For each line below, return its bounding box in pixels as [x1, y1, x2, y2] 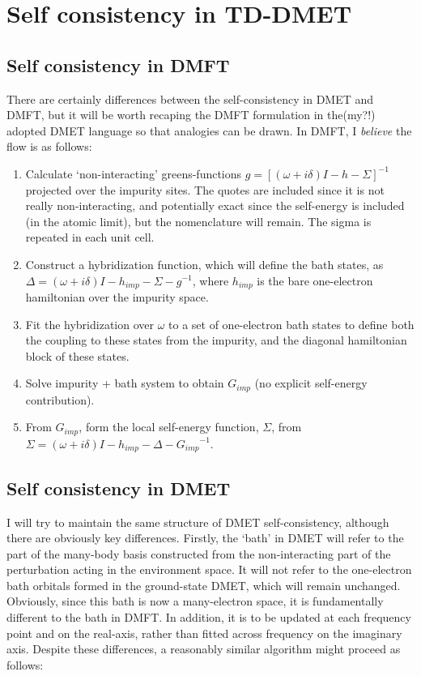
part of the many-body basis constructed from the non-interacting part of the [6, 545, 391, 562]
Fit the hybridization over [25, 315, 154, 332]
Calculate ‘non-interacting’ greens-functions [25, 165, 242, 182]
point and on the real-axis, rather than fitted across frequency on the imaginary [6, 624, 402, 641]
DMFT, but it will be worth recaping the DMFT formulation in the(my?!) [6, 106, 376, 123]
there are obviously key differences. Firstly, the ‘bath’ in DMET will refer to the [6, 529, 404, 546]
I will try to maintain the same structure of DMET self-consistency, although [6, 513, 389, 530]
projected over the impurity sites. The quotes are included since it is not [25, 181, 385, 198]
